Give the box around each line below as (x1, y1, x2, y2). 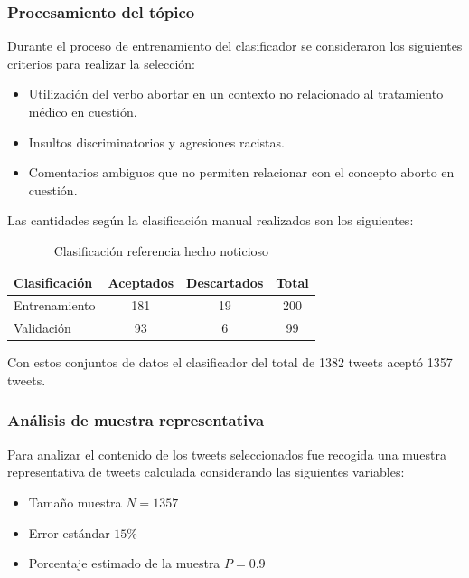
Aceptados (108, 272, 174, 291)
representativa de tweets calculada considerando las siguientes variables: (7, 462, 405, 481)
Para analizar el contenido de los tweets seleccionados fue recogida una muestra (7, 444, 447, 463)
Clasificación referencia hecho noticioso (53, 241, 269, 260)
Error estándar (28, 523, 110, 542)
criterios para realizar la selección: (7, 53, 195, 72)
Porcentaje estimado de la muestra (28, 554, 220, 573)
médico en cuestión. (28, 102, 137, 120)
